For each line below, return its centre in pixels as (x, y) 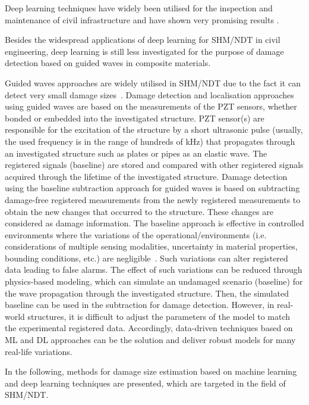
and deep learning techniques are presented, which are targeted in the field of (145, 383)
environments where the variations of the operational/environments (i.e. (136, 234)
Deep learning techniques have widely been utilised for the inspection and (139, 8)
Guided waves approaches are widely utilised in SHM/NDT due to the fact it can (153, 82)
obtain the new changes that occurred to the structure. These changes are (139, 211)
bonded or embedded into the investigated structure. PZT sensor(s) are (135, 118)
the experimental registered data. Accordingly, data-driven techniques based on (149, 328)
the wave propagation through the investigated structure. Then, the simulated (147, 293)
